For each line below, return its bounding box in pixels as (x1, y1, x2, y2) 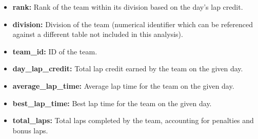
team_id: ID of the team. (12, 46, 97, 56)
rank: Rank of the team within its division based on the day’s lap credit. (12, 2, 243, 12)
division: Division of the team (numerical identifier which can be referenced (12, 18, 253, 29)
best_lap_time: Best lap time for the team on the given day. (12, 97, 212, 108)
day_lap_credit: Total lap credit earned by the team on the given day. (12, 63, 243, 74)
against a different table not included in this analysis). (12, 29, 183, 39)
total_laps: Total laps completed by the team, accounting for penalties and (12, 115, 254, 126)
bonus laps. (12, 125, 48, 135)
